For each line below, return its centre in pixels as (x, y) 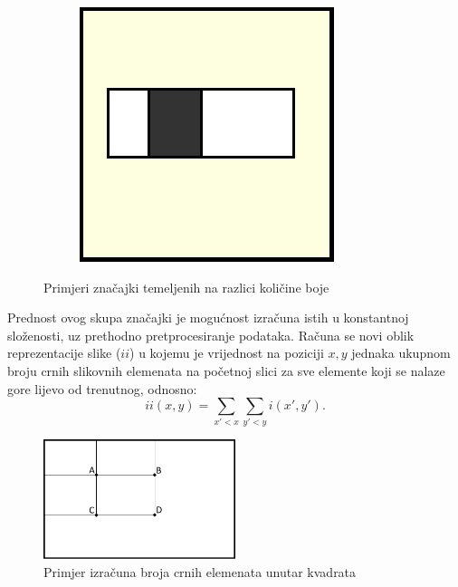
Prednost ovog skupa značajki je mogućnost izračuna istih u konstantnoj (208, 318)
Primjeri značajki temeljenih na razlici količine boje (186, 287)
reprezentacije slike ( (64, 353)
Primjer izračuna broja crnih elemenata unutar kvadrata (200, 571)
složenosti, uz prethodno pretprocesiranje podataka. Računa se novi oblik (211, 335)
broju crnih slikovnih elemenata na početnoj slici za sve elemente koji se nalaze (226, 370)
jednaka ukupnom (401, 353)
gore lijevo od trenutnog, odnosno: (102, 388)
